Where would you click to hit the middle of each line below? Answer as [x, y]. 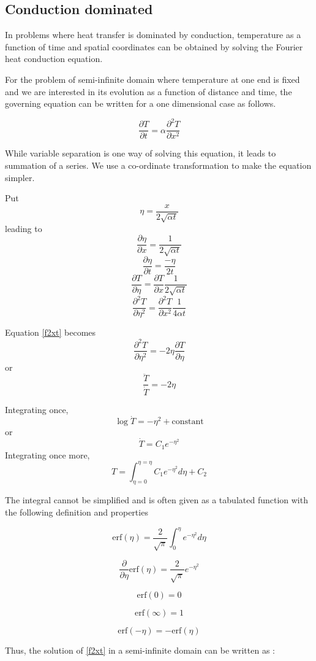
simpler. [20, 177]
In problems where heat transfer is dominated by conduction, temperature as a [153, 35]
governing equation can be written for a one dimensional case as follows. [141, 103]
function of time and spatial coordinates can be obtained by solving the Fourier [154, 46]
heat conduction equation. [54, 59]
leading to [24, 228]
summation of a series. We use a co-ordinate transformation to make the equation [158, 165]
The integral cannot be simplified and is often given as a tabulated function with [156, 500]
